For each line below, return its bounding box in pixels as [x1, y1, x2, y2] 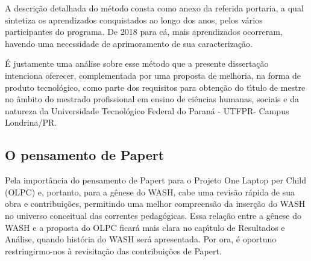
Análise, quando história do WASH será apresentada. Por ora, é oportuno [5, 233, 277, 245]
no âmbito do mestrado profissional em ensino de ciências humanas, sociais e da [5, 93, 299, 105]
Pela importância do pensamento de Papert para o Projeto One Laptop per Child [5, 174, 307, 186]
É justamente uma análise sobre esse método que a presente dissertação [5, 57, 269, 70]
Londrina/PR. [5, 116, 57, 129]
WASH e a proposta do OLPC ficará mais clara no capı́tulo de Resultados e [5, 221, 285, 233]
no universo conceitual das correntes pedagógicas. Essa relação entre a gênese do [5, 209, 302, 221]
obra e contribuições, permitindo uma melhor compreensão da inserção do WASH [5, 197, 306, 210]
